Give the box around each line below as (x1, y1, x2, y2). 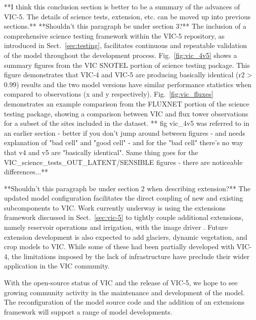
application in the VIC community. (4, 261, 110, 271)
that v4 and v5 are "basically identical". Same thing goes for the (4, 147, 198, 157)
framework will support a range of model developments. (4, 306, 172, 317)
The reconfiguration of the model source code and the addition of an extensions (4, 297, 245, 307)
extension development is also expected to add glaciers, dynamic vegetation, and (4, 231, 248, 242)
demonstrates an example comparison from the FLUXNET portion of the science (4, 98, 250, 108)
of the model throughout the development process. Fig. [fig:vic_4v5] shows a (4, 50, 237, 60)
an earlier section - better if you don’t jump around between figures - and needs (4, 127, 246, 138)
